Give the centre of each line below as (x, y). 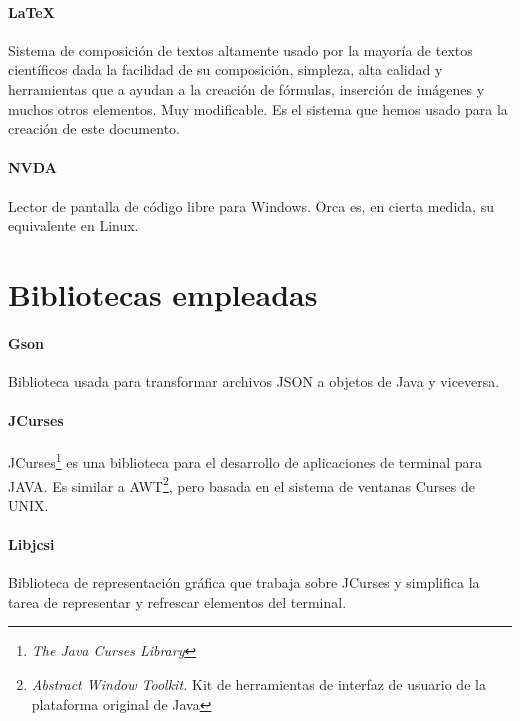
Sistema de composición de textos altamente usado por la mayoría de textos (240, 49)
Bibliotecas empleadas (163, 293)
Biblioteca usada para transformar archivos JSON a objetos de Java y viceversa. (254, 380)
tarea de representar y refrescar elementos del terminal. (177, 601)
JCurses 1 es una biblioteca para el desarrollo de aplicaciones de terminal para (245, 460)
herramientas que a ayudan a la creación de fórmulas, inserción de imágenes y (246, 88)
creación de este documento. (94, 128)
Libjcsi (31, 544)
